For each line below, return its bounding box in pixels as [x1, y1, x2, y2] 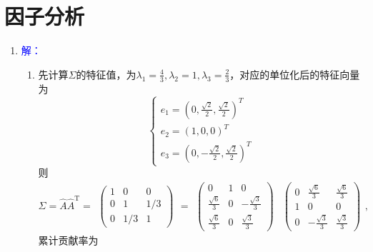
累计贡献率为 [38, 233, 99, 248]
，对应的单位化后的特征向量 [229, 66, 360, 81]
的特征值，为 [76, 66, 136, 81]
